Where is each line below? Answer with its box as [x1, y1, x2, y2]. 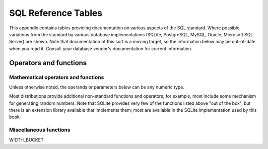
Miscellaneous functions [9, 127, 70, 134]
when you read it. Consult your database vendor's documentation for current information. [9, 45, 193, 52]
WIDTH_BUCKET [9, 137, 44, 143]
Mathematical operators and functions [9, 74, 104, 80]
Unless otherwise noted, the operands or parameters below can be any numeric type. [9, 84, 185, 90]
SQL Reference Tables [9, 7, 103, 18]
